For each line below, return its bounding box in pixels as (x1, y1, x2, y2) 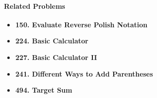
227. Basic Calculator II (15, 52, 97, 62)
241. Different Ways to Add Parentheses (15, 68, 153, 78)
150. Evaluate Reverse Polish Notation (15, 19, 148, 29)
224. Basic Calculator (15, 36, 88, 46)
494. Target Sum (15, 85, 72, 95)
